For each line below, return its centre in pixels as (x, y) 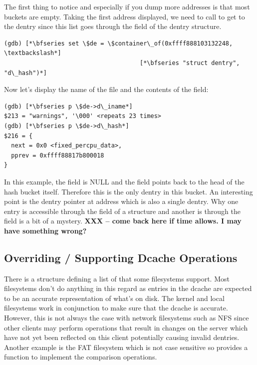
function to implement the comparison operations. (81, 357)
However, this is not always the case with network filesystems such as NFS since (127, 318)
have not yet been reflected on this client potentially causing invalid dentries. (122, 337)
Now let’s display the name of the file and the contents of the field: (106, 89)
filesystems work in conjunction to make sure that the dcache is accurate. (116, 308)
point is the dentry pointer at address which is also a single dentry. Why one (121, 201)
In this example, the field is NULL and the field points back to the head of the (124, 181)
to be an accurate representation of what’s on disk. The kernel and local (114, 298)
